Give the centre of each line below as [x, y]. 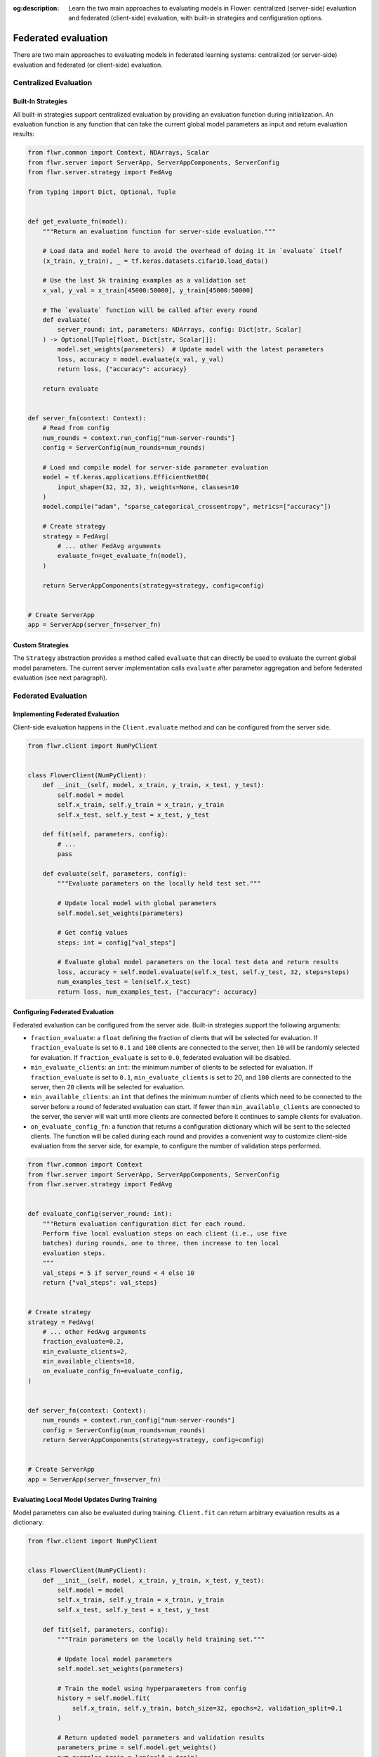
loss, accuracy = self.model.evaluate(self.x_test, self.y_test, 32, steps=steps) [204, 972]
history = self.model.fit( [104, 1698]
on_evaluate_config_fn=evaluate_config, [113, 1371]
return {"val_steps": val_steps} [100, 1282]
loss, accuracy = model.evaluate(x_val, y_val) [141, 359]
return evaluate [70, 389]
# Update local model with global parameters [137, 903]
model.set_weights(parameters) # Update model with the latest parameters [191, 349]
